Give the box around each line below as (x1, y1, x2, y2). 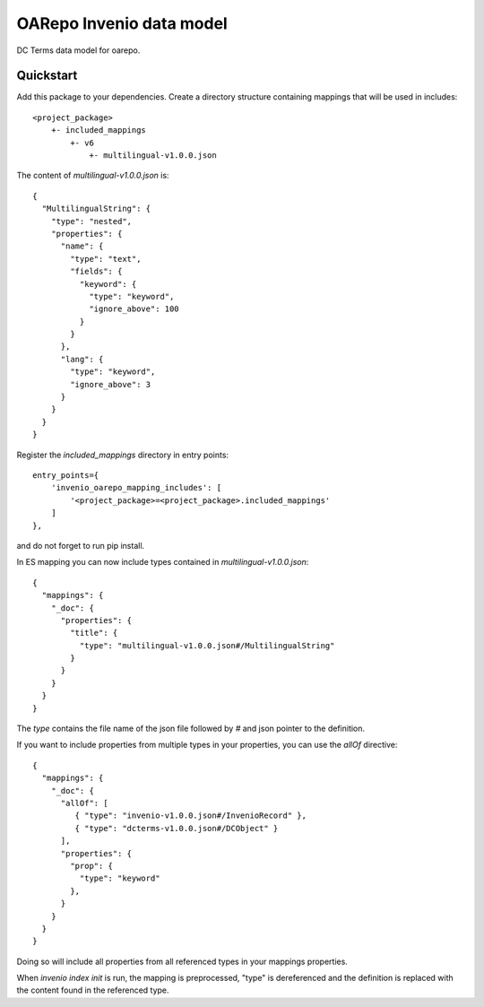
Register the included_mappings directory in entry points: (16, 449, 229, 460)
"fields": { (70, 266, 123, 277)
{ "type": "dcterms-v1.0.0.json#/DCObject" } (74, 823, 279, 833)
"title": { (70, 628, 118, 638)
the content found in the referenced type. (16, 985, 169, 995)
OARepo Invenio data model (16, 13, 228, 33)
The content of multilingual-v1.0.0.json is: (16, 170, 169, 181)
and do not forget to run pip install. (16, 540, 145, 551)
